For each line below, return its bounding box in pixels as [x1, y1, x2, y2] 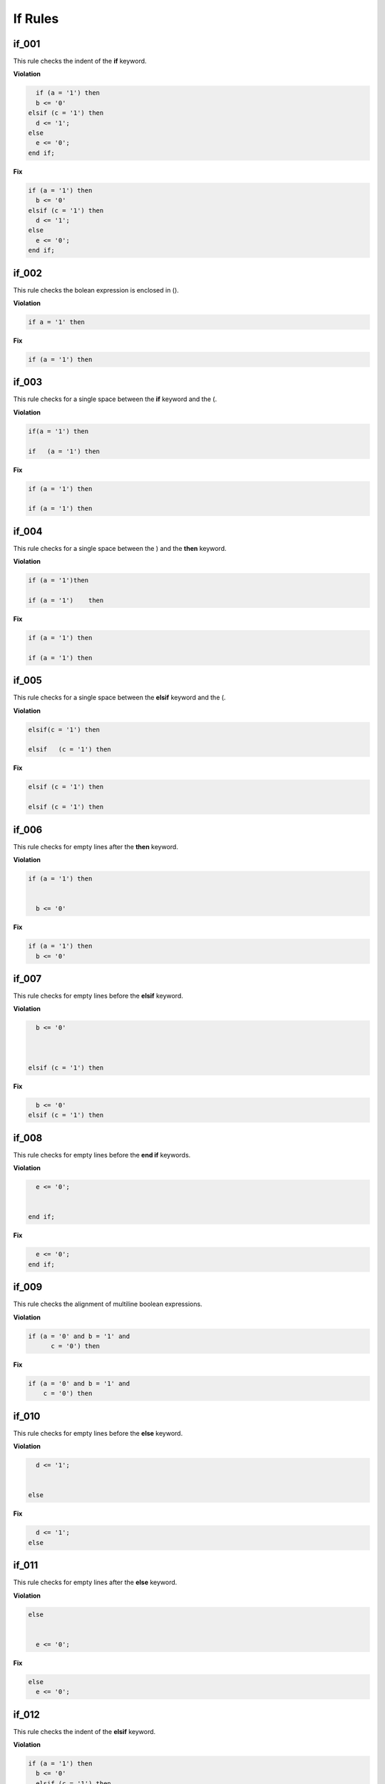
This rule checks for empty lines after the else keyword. [13, 1578, 178, 1587]
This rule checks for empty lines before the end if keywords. [13, 1150, 191, 1159]
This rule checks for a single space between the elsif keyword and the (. [13, 693, 226, 702]
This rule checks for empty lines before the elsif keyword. [13, 992, 183, 1000]
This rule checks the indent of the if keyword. [13, 57, 147, 66]
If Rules [13, 11, 59, 26]
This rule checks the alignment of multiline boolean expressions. [13, 1299, 202, 1309]
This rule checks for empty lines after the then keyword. [13, 842, 178, 851]
